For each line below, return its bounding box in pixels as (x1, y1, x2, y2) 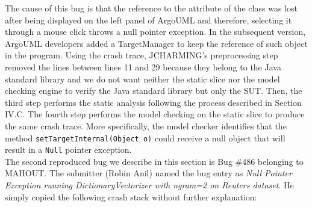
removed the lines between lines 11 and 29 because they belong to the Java (5, 60, 281, 73)
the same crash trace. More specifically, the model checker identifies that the (5, 119, 287, 132)
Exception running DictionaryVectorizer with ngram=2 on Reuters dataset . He (5, 179, 294, 191)
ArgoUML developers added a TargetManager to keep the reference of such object (5, 37, 308, 49)
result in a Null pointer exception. (5, 143, 132, 156)
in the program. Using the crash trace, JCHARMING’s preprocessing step (5, 49, 278, 61)
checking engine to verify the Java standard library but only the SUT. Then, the (5, 84, 302, 97)
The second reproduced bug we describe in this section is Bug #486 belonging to (5, 155, 304, 167)
